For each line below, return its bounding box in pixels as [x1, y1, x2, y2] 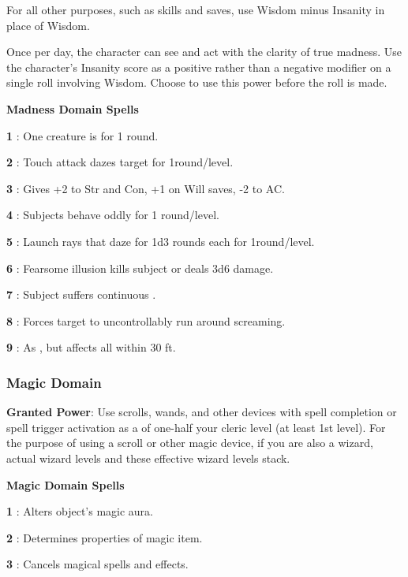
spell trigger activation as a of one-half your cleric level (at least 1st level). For [6, 419, 386, 435]
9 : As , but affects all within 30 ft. [6, 339, 176, 356]
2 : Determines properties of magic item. [6, 529, 203, 545]
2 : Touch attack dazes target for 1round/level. [6, 154, 234, 170]
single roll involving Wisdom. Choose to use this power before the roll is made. [6, 74, 387, 91]
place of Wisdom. [6, 17, 90, 33]
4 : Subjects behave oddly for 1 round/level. [6, 207, 219, 223]
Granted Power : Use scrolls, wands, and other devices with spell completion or [6, 404, 397, 420]
